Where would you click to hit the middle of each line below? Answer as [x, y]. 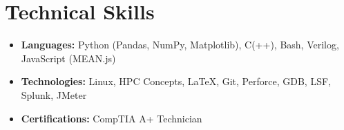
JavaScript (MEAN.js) [68, 58]
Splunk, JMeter [54, 94]
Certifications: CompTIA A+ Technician [112, 118]
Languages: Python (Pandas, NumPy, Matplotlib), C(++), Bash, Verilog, [180, 45]
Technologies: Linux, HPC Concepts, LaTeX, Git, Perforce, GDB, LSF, [176, 81]
